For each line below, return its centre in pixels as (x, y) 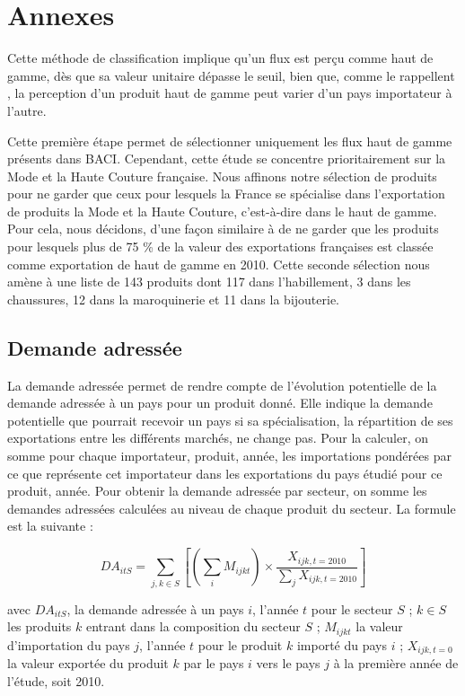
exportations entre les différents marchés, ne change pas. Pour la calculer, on (218, 438)
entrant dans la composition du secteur (193, 626)
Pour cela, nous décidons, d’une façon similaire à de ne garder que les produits (223, 229)
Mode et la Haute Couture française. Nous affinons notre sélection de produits (222, 176)
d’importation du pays (69, 644)
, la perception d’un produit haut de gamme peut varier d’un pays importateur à (230, 93)
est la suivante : (50, 526)
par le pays (214, 663)
